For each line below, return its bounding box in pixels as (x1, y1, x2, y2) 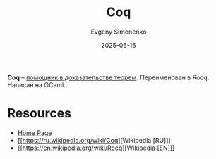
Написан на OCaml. (7, 80, 66, 89)
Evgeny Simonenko (90, 27, 147, 36)
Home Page (17, 128, 52, 137)
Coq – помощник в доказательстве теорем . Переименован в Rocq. (7, 73, 210, 82)
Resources (7, 106, 72, 122)
